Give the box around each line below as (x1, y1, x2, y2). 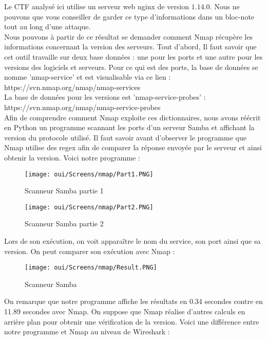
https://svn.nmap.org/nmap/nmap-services (4, 81, 141, 92)
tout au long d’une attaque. (4, 21, 91, 32)
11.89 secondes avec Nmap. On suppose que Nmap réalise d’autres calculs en (4, 306, 245, 317)
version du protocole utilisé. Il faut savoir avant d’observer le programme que (4, 132, 246, 142)
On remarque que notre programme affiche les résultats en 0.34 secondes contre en (4, 296, 263, 307)
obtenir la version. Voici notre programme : (4, 152, 140, 163)
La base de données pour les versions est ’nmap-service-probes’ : (4, 92, 206, 102)
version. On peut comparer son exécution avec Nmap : (4, 245, 175, 256)
